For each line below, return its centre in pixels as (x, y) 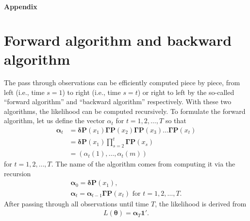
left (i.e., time (24, 92)
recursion (17, 173)
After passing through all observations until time (76, 203)
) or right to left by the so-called (186, 92)
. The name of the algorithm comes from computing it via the (143, 164)
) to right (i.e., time (92, 92)
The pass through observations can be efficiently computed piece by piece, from (122, 82)
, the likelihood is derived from (201, 203)
